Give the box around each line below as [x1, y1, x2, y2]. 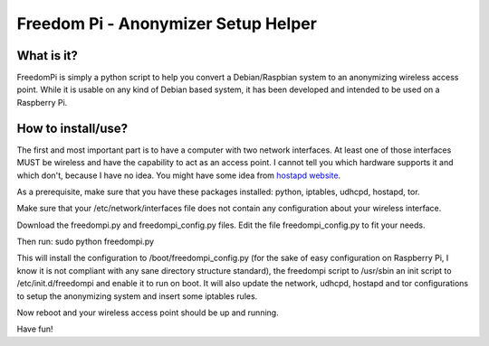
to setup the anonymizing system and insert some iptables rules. [16, 290, 258, 302]
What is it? [16, 48, 79, 63]
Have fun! [16, 323, 53, 334]
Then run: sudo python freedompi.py [16, 236, 154, 248]
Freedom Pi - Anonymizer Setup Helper [16, 14, 317, 33]
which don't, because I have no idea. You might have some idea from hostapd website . [16, 170, 341, 181]
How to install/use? [16, 120, 129, 136]
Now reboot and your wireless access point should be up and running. [16, 307, 280, 318]
